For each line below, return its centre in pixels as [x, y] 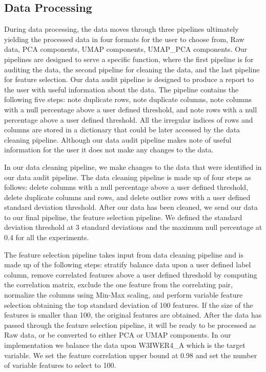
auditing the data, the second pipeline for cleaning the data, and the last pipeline [132, 69]
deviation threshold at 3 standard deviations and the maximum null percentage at [133, 227]
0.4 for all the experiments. [47, 237]
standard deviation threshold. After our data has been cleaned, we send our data [131, 207]
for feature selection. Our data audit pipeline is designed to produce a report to [129, 79]
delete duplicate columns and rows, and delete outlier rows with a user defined [127, 197]
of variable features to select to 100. [60, 365]
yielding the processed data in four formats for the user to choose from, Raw [124, 39]
